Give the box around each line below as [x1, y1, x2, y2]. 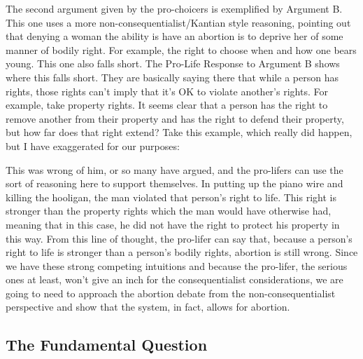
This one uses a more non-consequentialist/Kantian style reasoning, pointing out [6, 15, 351, 29]
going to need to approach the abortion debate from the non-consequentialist [6, 285, 336, 300]
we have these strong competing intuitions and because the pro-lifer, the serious [6, 258, 348, 273]
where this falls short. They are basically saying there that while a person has [6, 69, 339, 84]
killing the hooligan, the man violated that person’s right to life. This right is [6, 189, 336, 204]
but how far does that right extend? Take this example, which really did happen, [6, 125, 353, 140]
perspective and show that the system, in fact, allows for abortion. [6, 299, 290, 314]
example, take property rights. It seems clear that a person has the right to [6, 97, 328, 112]
